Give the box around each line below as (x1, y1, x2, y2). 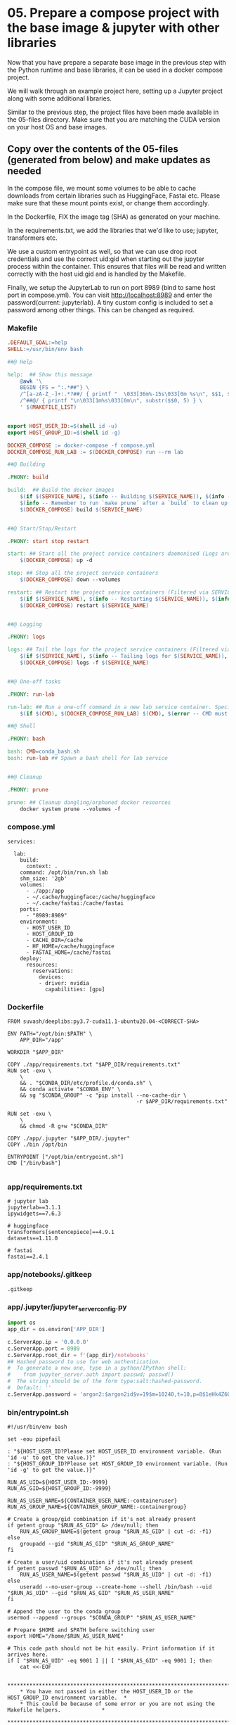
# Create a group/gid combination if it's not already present (7, 1516, 197, 1523)
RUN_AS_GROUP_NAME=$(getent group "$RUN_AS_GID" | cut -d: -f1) (20, 1528, 212, 1535)
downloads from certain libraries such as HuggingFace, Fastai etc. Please (7, 191, 221, 200)
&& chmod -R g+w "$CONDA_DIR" (20, 1123, 109, 1130)
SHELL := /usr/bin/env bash (7, 345, 83, 352)
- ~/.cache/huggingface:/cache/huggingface (25, 893, 156, 900)
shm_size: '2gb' (20, 874, 68, 882)
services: (7, 838, 37, 845)
